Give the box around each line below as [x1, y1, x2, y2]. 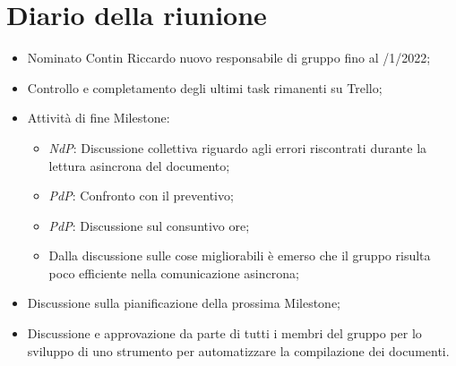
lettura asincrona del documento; [48, 156, 230, 174]
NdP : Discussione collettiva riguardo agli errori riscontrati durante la [48, 138, 427, 157]
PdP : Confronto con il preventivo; [48, 186, 234, 205]
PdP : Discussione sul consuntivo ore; [48, 216, 250, 234]
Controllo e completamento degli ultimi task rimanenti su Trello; [27, 78, 383, 97]
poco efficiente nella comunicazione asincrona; [48, 263, 299, 282]
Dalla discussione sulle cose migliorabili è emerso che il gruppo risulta [48, 246, 431, 265]
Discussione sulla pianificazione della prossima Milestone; [27, 294, 341, 312]
